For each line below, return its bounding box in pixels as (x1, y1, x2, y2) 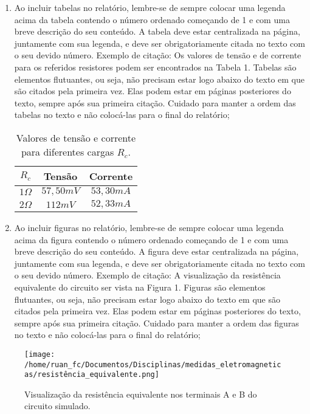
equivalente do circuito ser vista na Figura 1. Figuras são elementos (14, 280, 266, 293)
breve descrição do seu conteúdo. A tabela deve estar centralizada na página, (14, 25, 300, 38)
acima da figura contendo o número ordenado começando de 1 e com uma (14, 233, 289, 246)
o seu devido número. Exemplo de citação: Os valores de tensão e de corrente (14, 49, 301, 61)
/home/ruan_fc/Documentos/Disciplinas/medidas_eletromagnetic (24, 360, 281, 369)
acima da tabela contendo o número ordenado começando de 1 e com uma (14, 13, 290, 26)
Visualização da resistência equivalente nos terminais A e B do (24, 387, 257, 400)
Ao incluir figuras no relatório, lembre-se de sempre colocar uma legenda (14, 221, 284, 233)
